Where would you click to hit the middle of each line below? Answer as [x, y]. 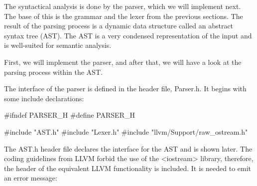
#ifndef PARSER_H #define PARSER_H [69, 115]
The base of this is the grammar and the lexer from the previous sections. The [124, 16]
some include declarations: [44, 98]
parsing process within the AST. [53, 72]
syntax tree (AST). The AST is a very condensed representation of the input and [128, 35]
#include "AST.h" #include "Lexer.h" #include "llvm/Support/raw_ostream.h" [126, 131]
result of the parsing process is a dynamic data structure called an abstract [119, 26]
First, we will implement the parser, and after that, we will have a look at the [123, 62]
